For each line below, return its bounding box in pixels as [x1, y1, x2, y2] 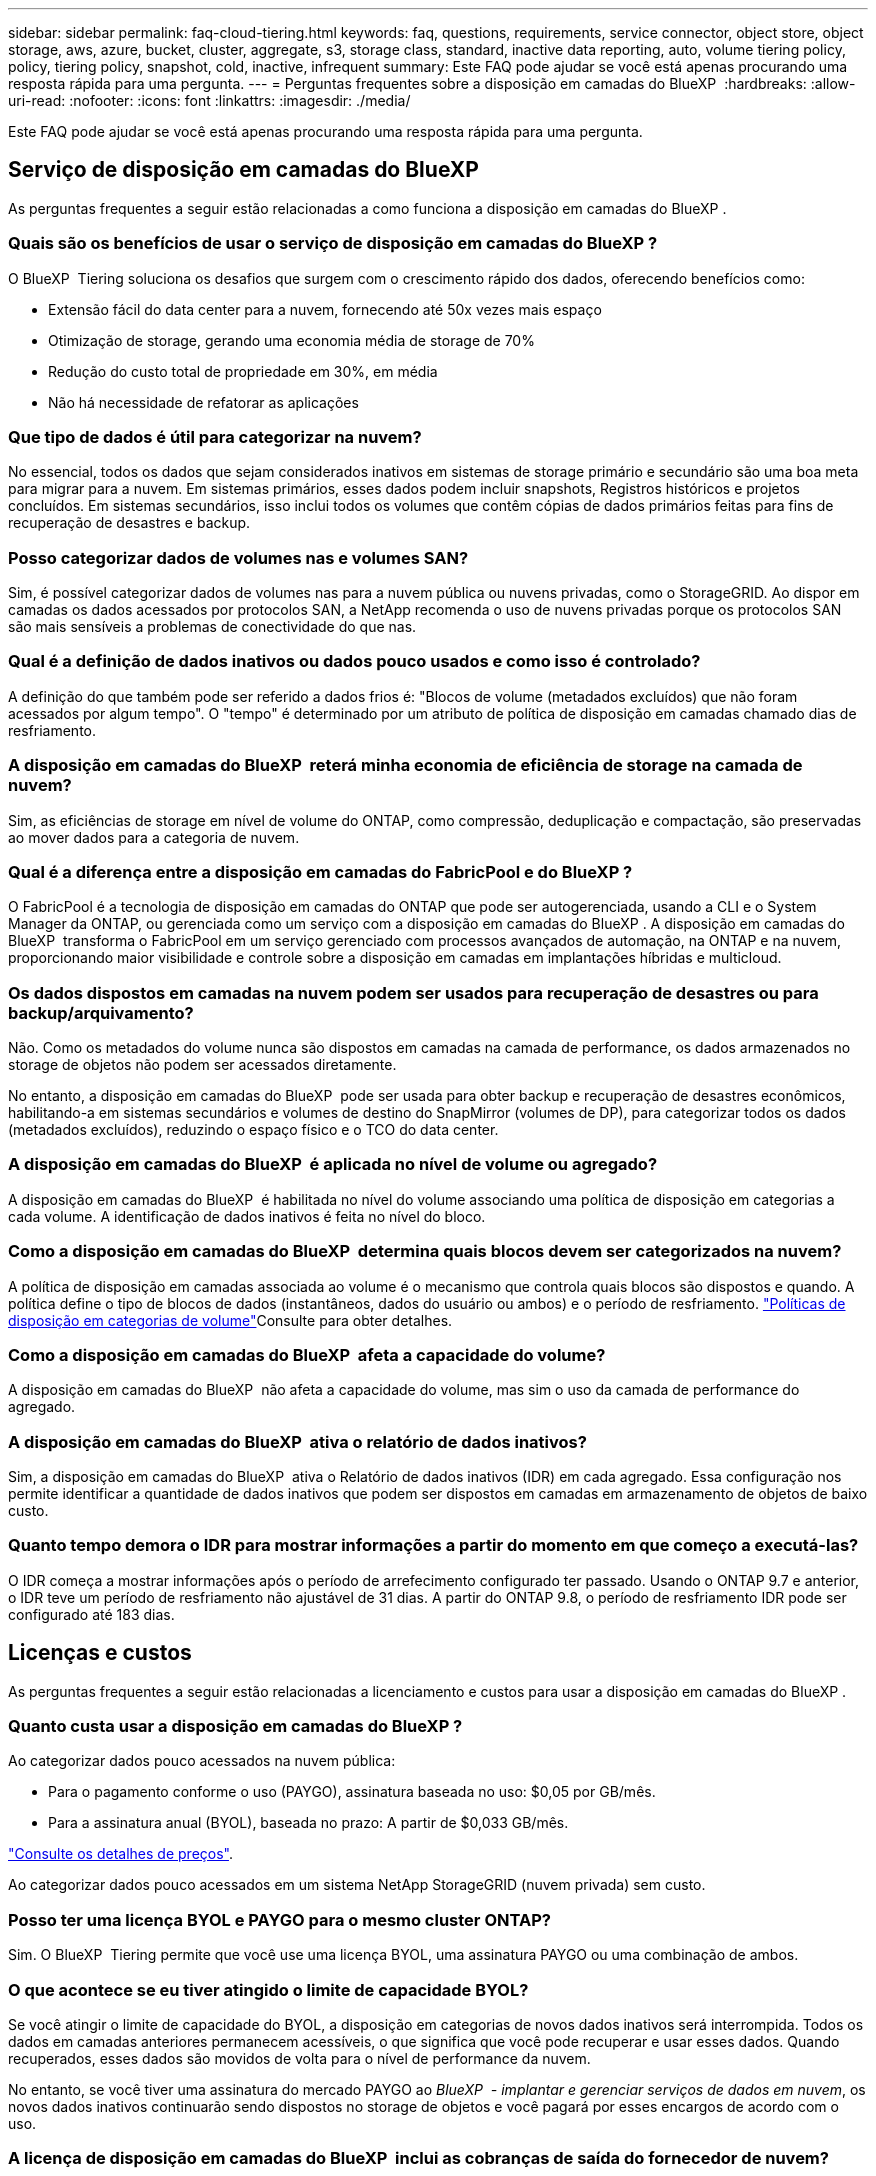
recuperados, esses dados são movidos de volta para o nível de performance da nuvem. [8, 2049, 591, 2067]
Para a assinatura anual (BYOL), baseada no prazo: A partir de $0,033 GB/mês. [48, 1814, 569, 1832]
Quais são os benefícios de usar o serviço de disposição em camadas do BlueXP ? [8, 233, 658, 254]
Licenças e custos [8, 1640, 192, 1666]
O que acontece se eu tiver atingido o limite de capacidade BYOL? [8, 1979, 529, 2000]
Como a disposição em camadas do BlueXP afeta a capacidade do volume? [8, 1344, 606, 1365]
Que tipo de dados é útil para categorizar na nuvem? [8, 426, 422, 447]
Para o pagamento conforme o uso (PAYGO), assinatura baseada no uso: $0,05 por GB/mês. [48, 1783, 656, 1801]
